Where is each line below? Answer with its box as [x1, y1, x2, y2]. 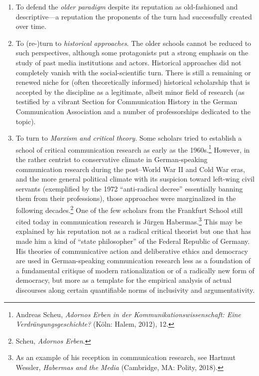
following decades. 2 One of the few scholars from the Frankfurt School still [15, 203, 243, 215]
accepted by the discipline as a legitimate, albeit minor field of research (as [15, 86, 245, 97]
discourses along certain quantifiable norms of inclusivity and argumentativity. [15, 285, 255, 295]
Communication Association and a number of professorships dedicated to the [15, 106, 251, 116]
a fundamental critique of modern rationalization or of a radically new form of [15, 265, 255, 275]
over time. [15, 21, 46, 31]
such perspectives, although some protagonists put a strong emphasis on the [15, 47, 249, 58]
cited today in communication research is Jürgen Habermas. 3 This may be [15, 215, 243, 226]
